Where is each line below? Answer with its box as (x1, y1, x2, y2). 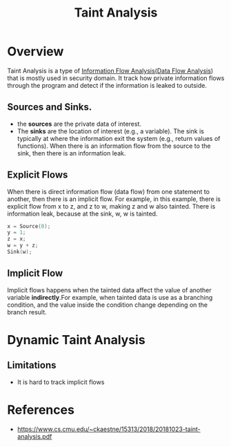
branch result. (7, 307, 47, 316)
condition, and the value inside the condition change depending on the (7, 301, 208, 309)
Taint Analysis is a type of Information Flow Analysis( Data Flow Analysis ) (7, 66, 214, 75)
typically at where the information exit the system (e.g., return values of (17, 134, 221, 142)
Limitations (7, 359, 57, 371)
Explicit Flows (7, 169, 68, 181)
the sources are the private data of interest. (17, 120, 142, 128)
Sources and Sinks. (7, 102, 92, 113)
